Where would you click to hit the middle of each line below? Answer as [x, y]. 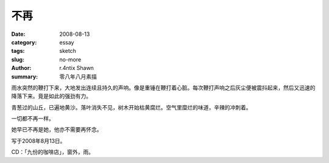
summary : [25, 77]
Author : [21, 68]
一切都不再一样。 [33, 119]
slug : [18, 59]
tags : [18, 51]
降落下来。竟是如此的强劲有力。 [51, 96]
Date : [18, 34]
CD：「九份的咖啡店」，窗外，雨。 [53, 152]
